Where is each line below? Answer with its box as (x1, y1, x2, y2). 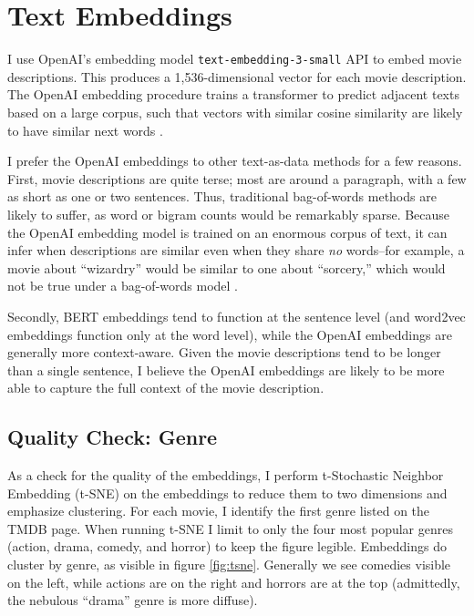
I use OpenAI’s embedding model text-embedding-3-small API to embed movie (7, 49, 462, 68)
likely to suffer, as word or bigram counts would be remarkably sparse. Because (7, 204, 450, 223)
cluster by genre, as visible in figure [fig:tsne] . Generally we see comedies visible (7, 555, 451, 574)
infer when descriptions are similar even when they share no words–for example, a (7, 241, 465, 260)
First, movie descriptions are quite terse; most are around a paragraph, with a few (7, 169, 467, 188)
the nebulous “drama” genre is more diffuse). (7, 590, 258, 610)
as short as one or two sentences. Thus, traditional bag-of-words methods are (7, 187, 437, 206)
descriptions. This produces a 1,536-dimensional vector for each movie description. (7, 67, 467, 86)
